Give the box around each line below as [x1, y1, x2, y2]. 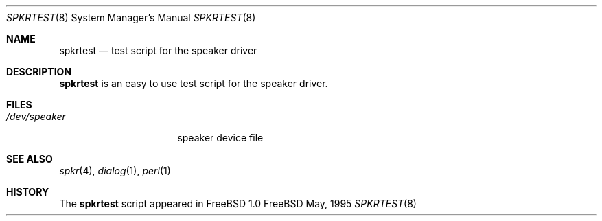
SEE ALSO [6, 153, 53, 165]
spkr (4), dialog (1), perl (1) [59, 165, 171, 176]
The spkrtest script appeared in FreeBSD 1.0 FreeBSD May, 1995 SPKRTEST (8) [59, 198, 417, 209]
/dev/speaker [6, 110, 66, 122]
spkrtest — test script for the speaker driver [59, 45, 257, 56]
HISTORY [6, 186, 49, 198]
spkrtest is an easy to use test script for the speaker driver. [59, 78, 328, 89]
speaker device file [177, 132, 264, 143]
